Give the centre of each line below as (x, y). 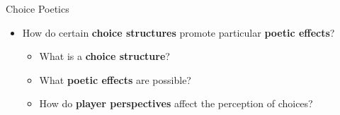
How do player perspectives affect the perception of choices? (176, 103)
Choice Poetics (38, 8)
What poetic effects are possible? (115, 79)
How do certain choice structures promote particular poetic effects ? (178, 32)
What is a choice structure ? (104, 56)
